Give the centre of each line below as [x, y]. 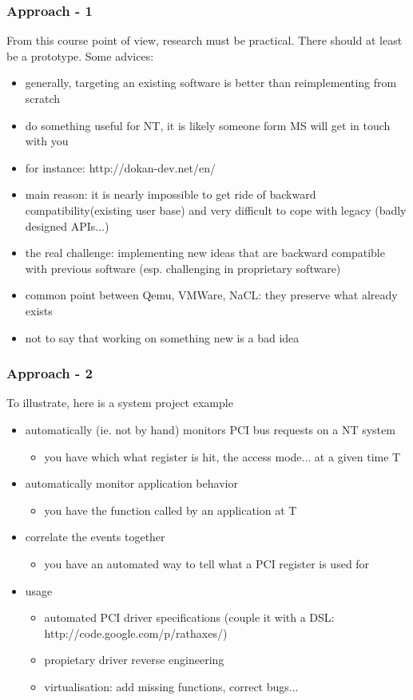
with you [47, 141]
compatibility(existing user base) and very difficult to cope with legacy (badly [216, 210]
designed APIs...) [67, 225]
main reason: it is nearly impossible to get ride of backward [171, 194]
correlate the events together [95, 537]
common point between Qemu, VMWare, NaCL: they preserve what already [211, 295]
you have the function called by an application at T [171, 510]
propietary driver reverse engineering [134, 660]
